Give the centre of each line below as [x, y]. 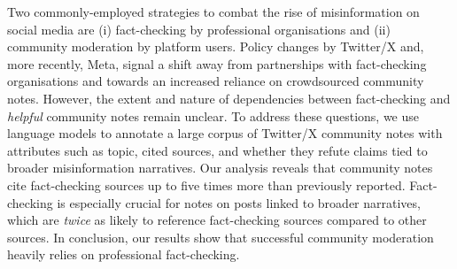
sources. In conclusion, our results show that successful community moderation [221, 237]
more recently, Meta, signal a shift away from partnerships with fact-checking [217, 63]
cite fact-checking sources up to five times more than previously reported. [206, 184]
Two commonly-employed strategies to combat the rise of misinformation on [213, 12]
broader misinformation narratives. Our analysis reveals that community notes [220, 168]
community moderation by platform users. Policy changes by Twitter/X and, [216, 46]
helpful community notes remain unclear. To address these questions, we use [213, 115]
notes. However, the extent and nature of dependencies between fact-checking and [229, 98]
